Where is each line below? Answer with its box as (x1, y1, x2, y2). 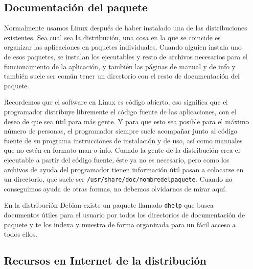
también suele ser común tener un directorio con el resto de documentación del (4, 71, 240, 81)
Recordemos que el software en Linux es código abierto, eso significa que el (4, 97, 228, 107)
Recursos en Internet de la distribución (4, 253, 207, 268)
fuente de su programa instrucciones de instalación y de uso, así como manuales (4, 135, 243, 145)
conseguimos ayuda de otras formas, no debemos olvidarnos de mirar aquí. (4, 183, 227, 193)
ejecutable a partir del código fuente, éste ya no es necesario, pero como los (4, 154, 230, 164)
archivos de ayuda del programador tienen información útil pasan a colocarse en (4, 164, 244, 174)
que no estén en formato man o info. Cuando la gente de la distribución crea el (4, 145, 240, 155)
